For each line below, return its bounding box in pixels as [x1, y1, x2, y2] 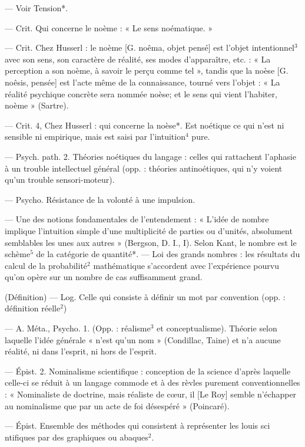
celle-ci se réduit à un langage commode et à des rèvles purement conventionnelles [5, 376, 300, 389]
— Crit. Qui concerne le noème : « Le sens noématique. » [5, 21, 213, 34]
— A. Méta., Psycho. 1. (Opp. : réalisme [5, 322, 151, 334]
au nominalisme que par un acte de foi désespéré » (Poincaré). [5, 399, 230, 412]
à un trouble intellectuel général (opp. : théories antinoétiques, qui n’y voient [5, 162, 283, 174]
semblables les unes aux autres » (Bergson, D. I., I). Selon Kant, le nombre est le [5, 236, 297, 248]
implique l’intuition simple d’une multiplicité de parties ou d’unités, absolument [5, 224, 293, 236]
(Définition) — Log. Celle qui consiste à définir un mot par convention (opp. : [5, 290, 286, 303]
